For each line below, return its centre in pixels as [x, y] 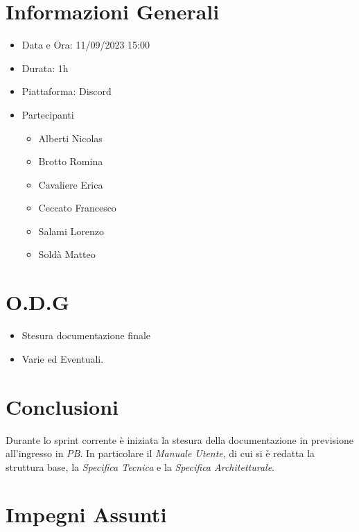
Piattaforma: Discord [67, 91]
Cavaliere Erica [71, 184]
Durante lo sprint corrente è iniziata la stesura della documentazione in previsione [180, 439]
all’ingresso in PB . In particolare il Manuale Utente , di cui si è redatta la [160, 453]
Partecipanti [48, 114]
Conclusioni [62, 406]
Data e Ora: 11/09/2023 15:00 [86, 45]
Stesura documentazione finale [86, 335]
